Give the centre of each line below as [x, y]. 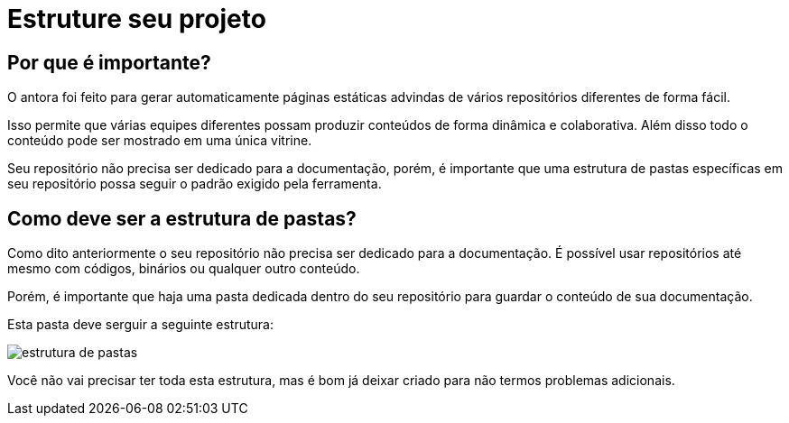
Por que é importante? [109, 62]
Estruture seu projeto [137, 19]
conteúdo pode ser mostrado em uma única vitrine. [160, 141]
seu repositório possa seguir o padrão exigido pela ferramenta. [195, 184]
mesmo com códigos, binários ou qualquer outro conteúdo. [184, 269]
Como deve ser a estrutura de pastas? [182, 218]
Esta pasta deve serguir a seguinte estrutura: [140, 325]
